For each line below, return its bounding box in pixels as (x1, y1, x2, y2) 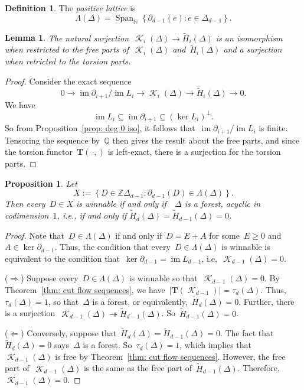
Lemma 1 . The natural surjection (5, 31, 129, 44)
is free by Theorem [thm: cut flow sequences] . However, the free (55, 350, 286, 362)
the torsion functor (5, 145, 73, 158)
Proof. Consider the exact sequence (5, 74, 132, 87)
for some (209, 229, 240, 241)
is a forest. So (83, 339, 132, 351)
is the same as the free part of (83, 362, 192, 374)
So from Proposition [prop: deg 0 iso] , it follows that (5, 122, 195, 134)
